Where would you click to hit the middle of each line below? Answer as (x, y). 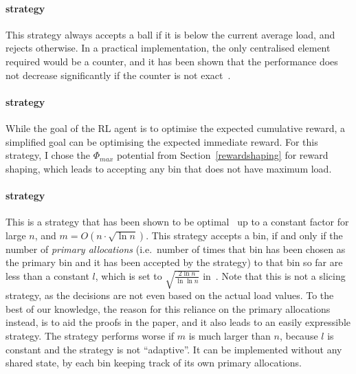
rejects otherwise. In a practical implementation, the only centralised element (168, 48)
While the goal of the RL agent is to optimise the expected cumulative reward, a (176, 128)
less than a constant (47, 275)
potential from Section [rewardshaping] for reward (222, 155)
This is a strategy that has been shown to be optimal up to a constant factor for (177, 222)
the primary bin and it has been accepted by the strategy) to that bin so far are (174, 262)
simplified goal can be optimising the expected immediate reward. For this (162, 141)
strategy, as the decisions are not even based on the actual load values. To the (170, 295)
